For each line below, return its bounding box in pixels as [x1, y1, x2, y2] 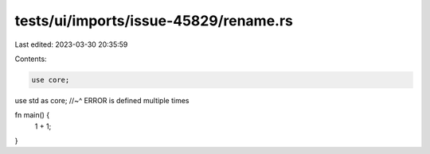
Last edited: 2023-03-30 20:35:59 [14, 40, 128, 49]
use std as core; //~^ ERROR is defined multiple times [14, 95, 190, 105]
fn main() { [14, 110, 50, 120]
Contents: [14, 54, 47, 64]
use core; [31, 75, 70, 84]
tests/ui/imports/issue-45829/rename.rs [14, 12, 294, 29]
